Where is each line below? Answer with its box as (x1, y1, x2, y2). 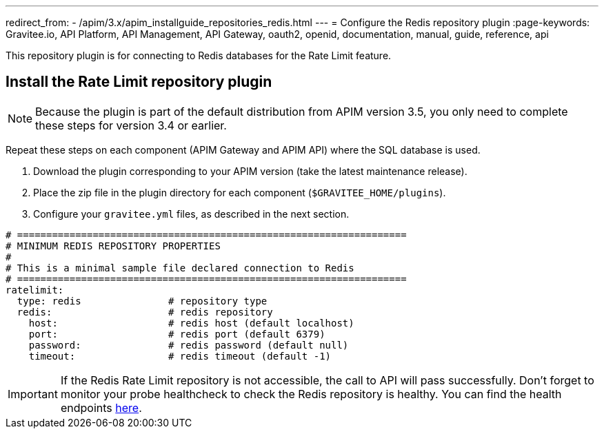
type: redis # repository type (17, 295, 268, 307)
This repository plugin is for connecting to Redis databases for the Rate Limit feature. (6, 50, 392, 61)
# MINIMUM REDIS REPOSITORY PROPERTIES (6, 240, 221, 251)
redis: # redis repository (17, 306, 273, 318)
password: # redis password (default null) (28, 339, 349, 351)
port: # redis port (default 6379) (28, 328, 325, 340)
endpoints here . (60, 400, 142, 415)
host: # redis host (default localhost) (28, 317, 354, 329)
